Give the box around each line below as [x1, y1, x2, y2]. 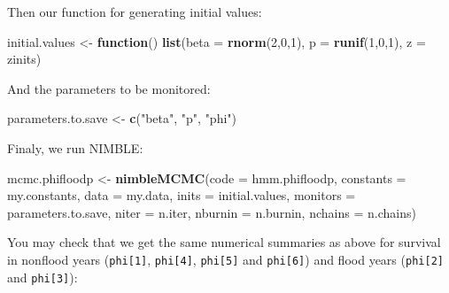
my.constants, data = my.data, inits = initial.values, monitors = [7, 186, 356, 204]
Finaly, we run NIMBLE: [7, 138, 143, 157]
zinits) [7, 50, 42, 68]
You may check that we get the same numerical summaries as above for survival [7, 233, 441, 251]
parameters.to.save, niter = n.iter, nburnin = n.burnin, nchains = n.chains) [7, 203, 416, 221]
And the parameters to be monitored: [7, 79, 211, 97]
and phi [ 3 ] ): [7, 267, 78, 286]
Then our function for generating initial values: [7, 3, 262, 20]
